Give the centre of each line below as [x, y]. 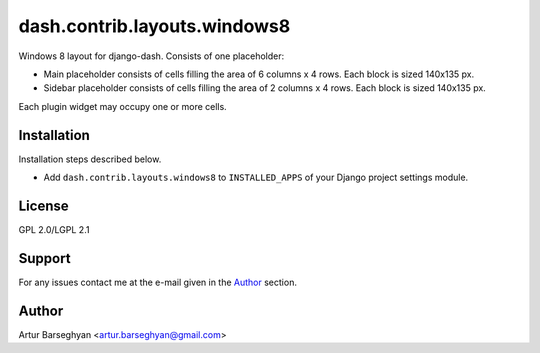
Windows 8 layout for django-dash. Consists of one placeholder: [151, 56]
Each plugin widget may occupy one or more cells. [122, 106]
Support [44, 258]
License [43, 205]
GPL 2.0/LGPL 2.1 [54, 229]
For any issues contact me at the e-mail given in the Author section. [157, 282]
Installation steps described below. [90, 159]
